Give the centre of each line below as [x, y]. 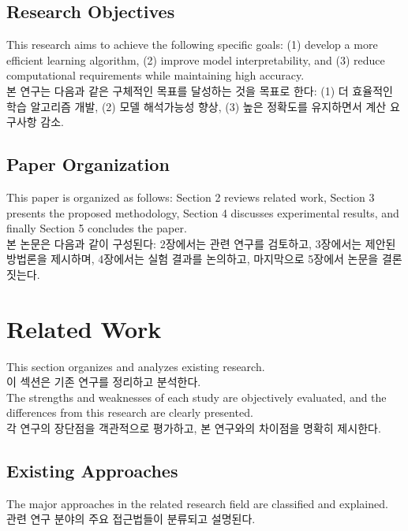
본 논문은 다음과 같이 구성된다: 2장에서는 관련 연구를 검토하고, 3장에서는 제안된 [201, 243]
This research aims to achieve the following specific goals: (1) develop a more [192, 45]
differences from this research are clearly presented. [130, 412]
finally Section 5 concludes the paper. [97, 228]
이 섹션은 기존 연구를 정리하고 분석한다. [104, 382]
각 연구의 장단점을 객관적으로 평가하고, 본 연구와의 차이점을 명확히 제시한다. [194, 428]
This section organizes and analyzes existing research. [136, 366]
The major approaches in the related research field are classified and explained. [197, 503]
